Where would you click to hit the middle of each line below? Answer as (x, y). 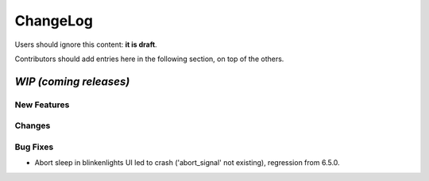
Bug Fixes (34, 147)
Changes (33, 125)
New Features (42, 105)
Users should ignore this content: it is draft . (86, 44)
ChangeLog (54, 21)
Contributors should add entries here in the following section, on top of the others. (149, 59)
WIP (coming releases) (72, 81)
